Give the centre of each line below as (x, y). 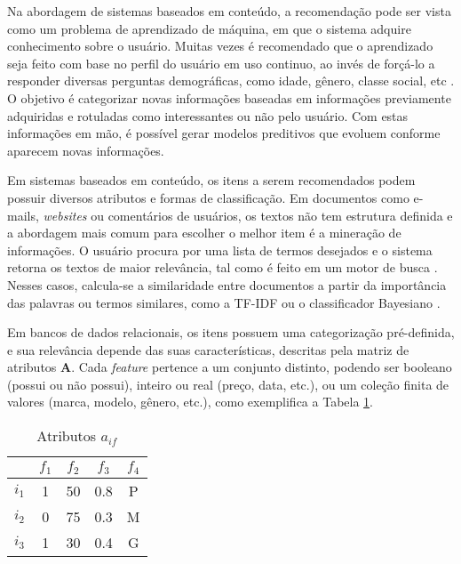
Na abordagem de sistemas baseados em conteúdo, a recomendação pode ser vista (229, 11)
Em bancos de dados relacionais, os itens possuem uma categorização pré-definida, (231, 332)
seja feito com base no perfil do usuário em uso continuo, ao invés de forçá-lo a (221, 63)
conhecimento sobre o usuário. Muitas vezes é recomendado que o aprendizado (220, 46)
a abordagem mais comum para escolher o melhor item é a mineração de (204, 233)
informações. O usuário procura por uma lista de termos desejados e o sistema (220, 250)
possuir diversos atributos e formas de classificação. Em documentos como (208, 197)
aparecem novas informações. (86, 150)
